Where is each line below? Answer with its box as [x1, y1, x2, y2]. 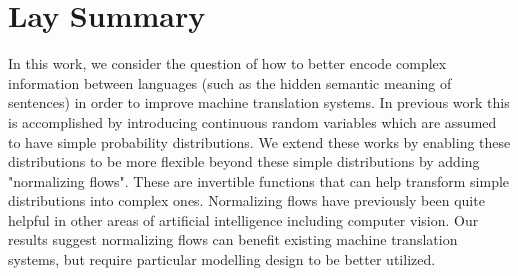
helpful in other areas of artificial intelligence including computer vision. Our [8, 209, 479, 230]
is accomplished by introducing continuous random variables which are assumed [8, 111, 497, 132]
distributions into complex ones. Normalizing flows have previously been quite [8, 190, 485, 211]
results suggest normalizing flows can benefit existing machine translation [8, 229, 458, 250]
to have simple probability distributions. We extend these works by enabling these [8, 131, 511, 152]
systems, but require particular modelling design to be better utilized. [8, 249, 436, 270]
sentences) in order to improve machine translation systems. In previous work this [8, 92, 510, 113]
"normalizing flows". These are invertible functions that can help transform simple [8, 170, 510, 191]
